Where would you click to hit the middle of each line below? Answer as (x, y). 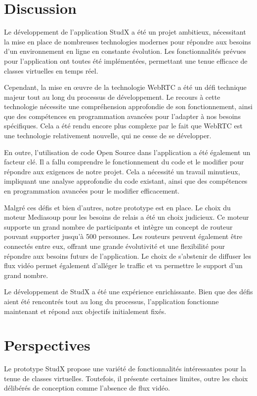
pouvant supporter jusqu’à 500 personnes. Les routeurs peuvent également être (123, 236)
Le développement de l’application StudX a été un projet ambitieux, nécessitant (125, 32)
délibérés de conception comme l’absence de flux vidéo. (87, 388)
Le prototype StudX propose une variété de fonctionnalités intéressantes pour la (125, 369)
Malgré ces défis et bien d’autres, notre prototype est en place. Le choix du (117, 207)
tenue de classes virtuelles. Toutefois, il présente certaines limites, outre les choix (126, 378)
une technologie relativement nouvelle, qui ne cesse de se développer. (108, 136)
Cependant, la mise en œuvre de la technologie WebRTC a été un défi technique (125, 87)
